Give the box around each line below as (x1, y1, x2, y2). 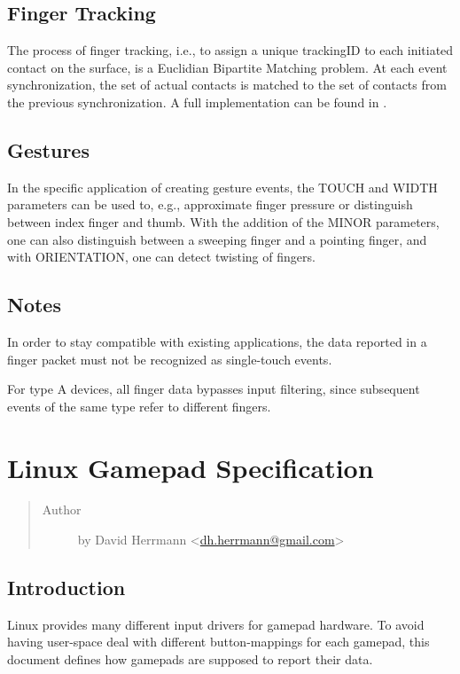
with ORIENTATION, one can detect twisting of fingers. (7, 247, 316, 266)
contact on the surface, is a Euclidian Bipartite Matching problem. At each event (7, 58, 448, 76)
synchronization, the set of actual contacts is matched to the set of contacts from (7, 75, 447, 94)
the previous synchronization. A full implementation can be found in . (7, 92, 387, 111)
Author (42, 500, 82, 519)
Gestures (7, 136, 90, 163)
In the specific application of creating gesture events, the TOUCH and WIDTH (7, 177, 438, 196)
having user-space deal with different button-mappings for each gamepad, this (7, 632, 430, 651)
